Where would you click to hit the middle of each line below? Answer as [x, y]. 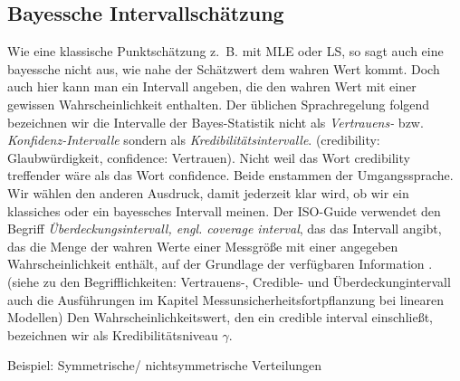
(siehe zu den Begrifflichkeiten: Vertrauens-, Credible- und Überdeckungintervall [229, 281]
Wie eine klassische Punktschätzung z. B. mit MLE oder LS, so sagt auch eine [225, 51]
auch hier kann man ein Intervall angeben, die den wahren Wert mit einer [212, 86]
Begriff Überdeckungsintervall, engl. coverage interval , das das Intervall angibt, [225, 229]
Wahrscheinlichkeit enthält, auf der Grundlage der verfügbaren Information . [220, 264]
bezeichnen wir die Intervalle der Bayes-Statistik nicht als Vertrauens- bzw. [216, 122]
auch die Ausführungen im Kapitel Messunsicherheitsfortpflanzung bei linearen [226, 299]
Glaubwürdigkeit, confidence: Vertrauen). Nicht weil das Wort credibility [209, 157]
